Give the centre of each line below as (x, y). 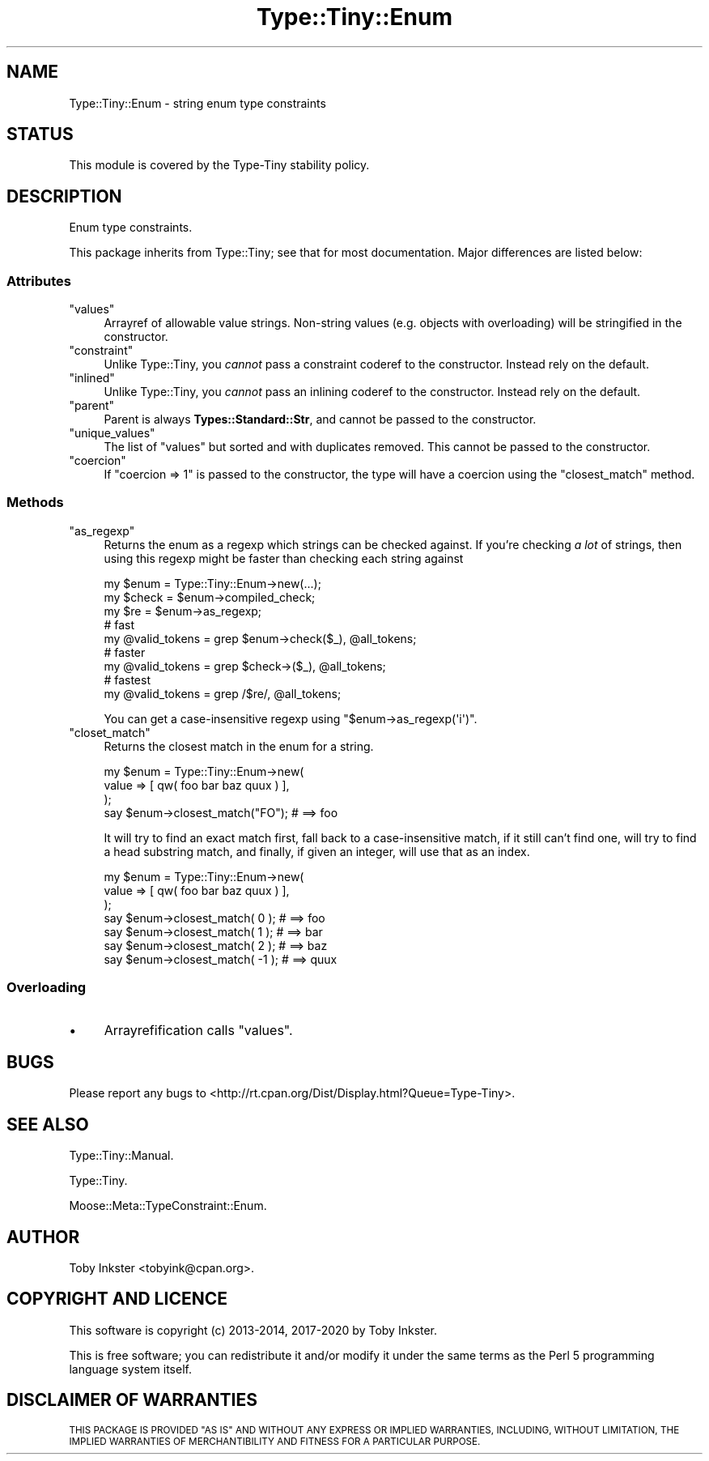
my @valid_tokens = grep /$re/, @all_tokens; (223, 693)
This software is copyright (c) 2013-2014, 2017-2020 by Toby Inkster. (253, 1330)
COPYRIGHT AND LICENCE (117, 1299)
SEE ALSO (48, 1124)
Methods (35, 503)
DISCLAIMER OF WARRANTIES (132, 1400)
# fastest (127, 679)
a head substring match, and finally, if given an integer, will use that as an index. (317, 851)
